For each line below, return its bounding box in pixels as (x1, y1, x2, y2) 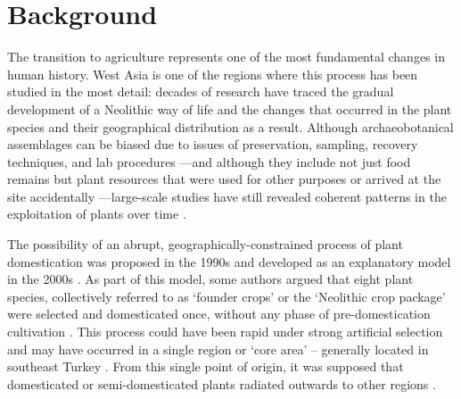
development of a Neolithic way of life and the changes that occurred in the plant (7, 99, 452, 118)
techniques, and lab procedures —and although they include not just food (7, 152, 411, 170)
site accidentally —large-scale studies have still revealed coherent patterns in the (7, 187, 447, 205)
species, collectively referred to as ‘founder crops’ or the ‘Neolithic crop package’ (7, 287, 446, 305)
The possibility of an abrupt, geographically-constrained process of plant (7, 235, 403, 254)
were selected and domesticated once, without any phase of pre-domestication (7, 304, 431, 323)
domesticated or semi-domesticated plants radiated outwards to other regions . (7, 374, 436, 393)
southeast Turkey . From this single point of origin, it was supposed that (7, 357, 404, 376)
